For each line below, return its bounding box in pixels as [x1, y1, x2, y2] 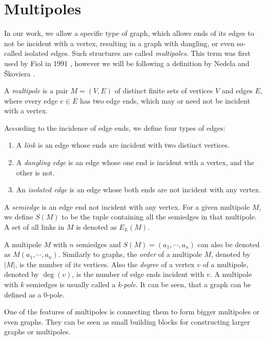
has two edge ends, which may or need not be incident [79, 95, 250, 106]
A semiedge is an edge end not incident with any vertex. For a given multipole [4, 201, 250, 212]
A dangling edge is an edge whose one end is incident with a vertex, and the [16, 157, 254, 168]
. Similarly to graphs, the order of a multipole [58, 249, 202, 259]
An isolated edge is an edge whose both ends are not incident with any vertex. [16, 184, 261, 195]
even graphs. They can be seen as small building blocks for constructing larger [4, 316, 250, 327]
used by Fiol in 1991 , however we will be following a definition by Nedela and [4, 57, 250, 68]
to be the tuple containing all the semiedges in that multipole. [62, 211, 257, 222]
